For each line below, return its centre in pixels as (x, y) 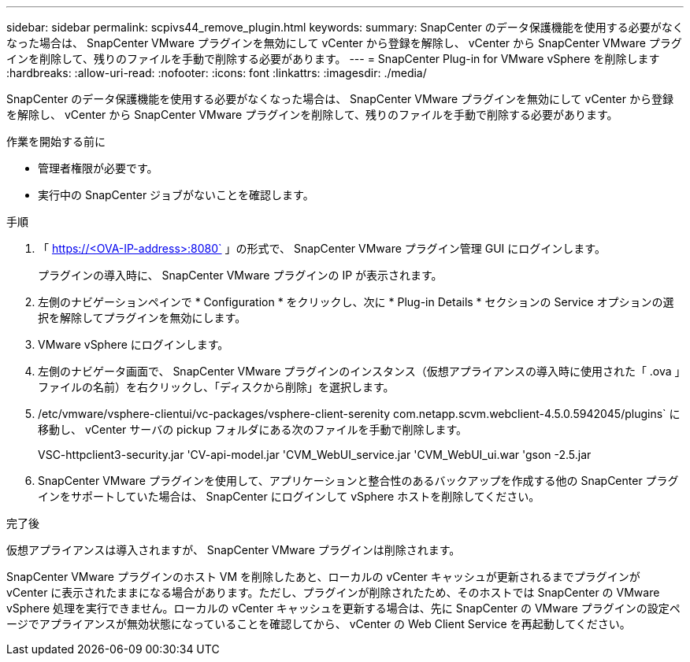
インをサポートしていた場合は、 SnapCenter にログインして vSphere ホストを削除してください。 (289, 496)
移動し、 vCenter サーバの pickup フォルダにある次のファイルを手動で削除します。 (253, 429)
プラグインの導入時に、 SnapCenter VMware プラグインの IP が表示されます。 (240, 275)
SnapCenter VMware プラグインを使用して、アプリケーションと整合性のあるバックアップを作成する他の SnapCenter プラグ (358, 481)
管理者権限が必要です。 (98, 168)
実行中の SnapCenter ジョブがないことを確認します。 (176, 195)
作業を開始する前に (56, 141)
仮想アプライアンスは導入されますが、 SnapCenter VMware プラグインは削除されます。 (234, 550)
